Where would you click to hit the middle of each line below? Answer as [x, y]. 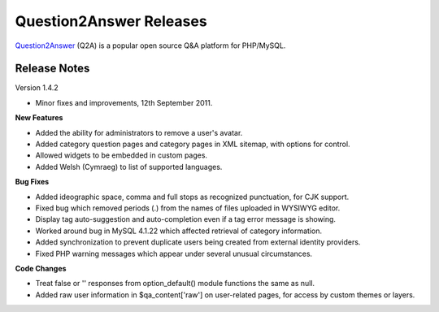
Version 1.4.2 [37, 88]
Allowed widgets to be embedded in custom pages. [121, 155]
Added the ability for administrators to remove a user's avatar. [139, 132]
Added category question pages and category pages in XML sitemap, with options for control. [193, 144]
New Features [39, 118]
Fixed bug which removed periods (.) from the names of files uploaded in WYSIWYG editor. [188, 208]
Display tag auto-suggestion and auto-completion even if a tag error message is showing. [186, 219]
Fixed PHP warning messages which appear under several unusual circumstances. [174, 253]
